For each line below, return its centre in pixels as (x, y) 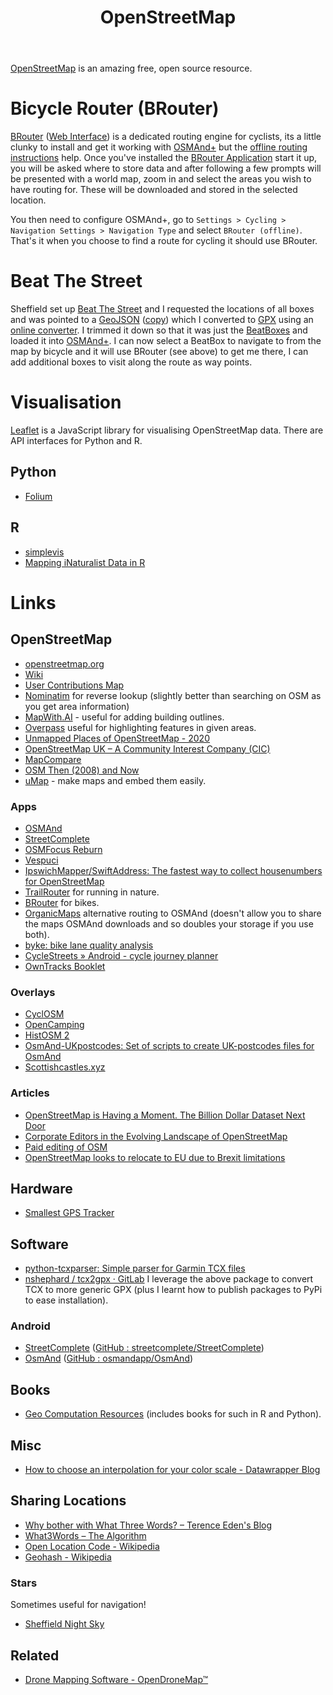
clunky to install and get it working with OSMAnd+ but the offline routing (159, 147)
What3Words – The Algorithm (85, 1535)
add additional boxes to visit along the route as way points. (131, 362)
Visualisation (66, 402)
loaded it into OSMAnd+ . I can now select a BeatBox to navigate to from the (166, 341)
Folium (38, 496)
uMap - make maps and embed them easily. (115, 780)
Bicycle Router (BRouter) (115, 108)
